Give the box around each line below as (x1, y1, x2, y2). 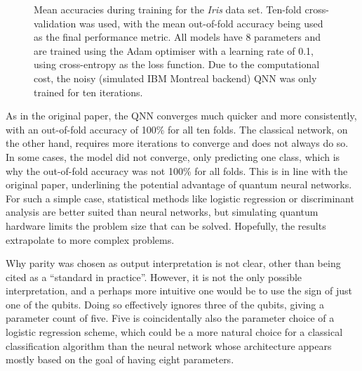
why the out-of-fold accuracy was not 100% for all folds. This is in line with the (6, 163, 348, 178)
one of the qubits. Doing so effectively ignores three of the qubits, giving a (6, 297, 325, 311)
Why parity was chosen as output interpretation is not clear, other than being (6, 256, 341, 271)
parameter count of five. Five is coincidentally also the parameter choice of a (6, 311, 335, 325)
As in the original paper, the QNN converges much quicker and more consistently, (6, 108, 357, 123)
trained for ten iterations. (34, 84, 143, 99)
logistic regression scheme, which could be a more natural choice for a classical (6, 325, 343, 339)
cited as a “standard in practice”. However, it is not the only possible (6, 269, 302, 284)
